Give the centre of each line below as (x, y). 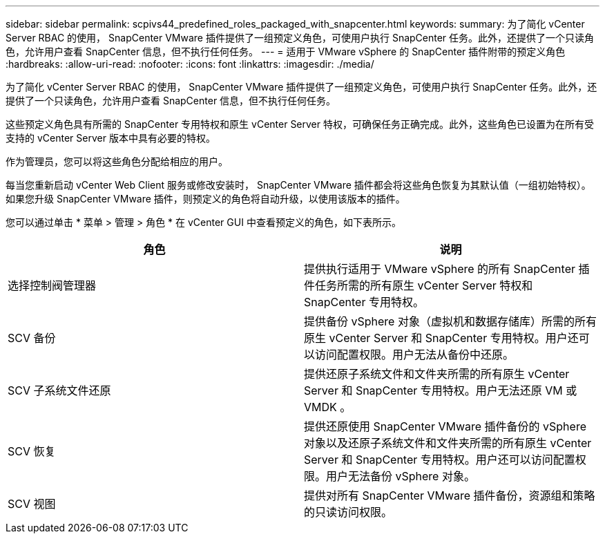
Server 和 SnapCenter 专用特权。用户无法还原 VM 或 (441, 390)
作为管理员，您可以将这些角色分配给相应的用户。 (117, 161)
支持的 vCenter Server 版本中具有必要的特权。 (111, 138)
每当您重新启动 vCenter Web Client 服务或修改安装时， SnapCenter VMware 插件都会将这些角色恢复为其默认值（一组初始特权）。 (298, 185)
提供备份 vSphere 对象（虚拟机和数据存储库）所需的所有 (450, 321)
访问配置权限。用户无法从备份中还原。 (415, 354)
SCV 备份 (32, 338)
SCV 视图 (32, 504)
